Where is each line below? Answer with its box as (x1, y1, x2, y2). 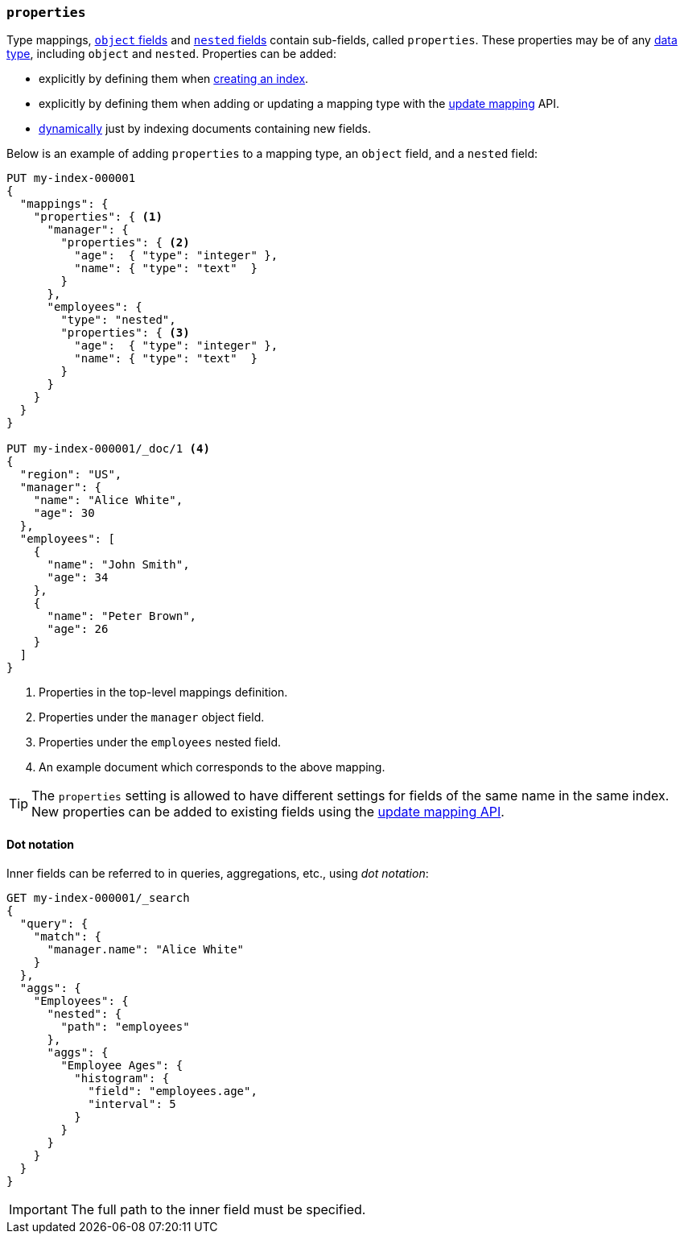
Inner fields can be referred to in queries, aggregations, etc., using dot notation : (6, 866, 429, 880)
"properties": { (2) (60, 236, 190, 250)
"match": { (33, 929, 102, 943)
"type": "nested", (60, 313, 176, 327)
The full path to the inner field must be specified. (70, 1201, 366, 1217)
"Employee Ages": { (60, 1058, 183, 1072)
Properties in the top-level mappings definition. (39, 685, 288, 700)
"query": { (19, 916, 89, 930)
